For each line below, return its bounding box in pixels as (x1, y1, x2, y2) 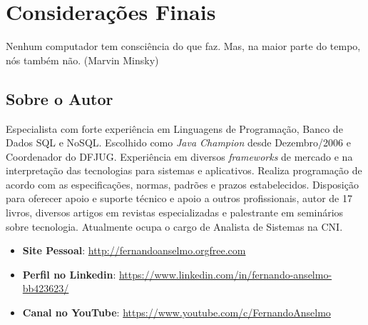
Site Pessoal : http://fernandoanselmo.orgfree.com (22, 243, 246, 258)
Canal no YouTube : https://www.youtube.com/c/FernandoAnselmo (22, 305, 331, 320)
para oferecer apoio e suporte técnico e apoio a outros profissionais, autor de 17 (6, 191, 352, 206)
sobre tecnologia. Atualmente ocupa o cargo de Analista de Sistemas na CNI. (6, 219, 343, 234)
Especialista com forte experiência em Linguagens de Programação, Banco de (6, 121, 343, 136)
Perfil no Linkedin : (22, 266, 116, 281)
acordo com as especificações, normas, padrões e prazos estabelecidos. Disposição (6, 176, 359, 191)
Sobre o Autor (6, 87, 113, 109)
